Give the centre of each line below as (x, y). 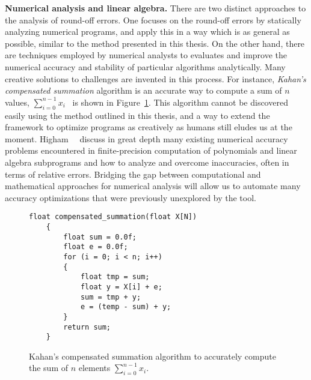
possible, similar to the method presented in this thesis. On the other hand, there (155, 43)
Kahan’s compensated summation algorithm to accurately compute (152, 356)
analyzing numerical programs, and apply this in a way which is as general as (147, 32)
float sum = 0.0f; (100, 237)
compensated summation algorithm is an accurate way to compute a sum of (143, 90)
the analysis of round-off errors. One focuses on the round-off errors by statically (153, 20)
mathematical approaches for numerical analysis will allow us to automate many (153, 186)
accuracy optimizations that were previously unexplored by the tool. (131, 197)
